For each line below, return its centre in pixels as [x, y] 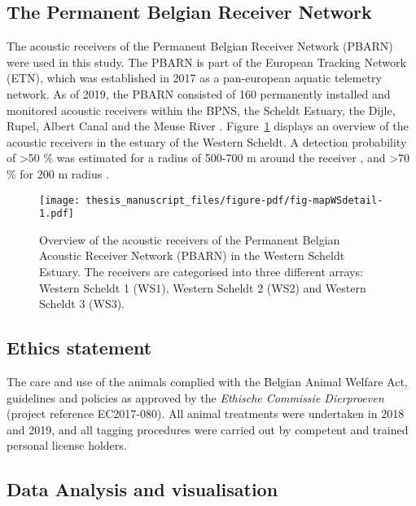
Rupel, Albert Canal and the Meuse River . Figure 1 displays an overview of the [208, 126]
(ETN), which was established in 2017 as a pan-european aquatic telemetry [195, 78]
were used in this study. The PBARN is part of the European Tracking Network [206, 62]
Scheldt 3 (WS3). [82, 304]
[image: [60, 200]
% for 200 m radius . [58, 173]
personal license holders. [67, 445]
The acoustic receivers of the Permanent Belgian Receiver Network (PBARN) [200, 46]
